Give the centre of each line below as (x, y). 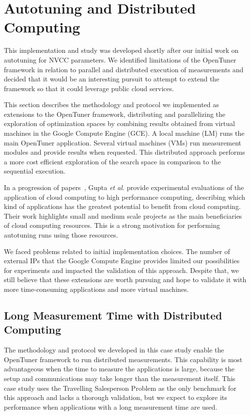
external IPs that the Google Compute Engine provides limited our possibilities (122, 261)
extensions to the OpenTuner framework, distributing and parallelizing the (115, 114)
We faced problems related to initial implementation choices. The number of (117, 251)
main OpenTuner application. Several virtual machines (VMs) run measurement (123, 142)
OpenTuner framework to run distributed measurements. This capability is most (123, 359)
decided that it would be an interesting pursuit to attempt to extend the (112, 79)
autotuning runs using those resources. (61, 235)
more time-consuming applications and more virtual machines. (96, 289)
